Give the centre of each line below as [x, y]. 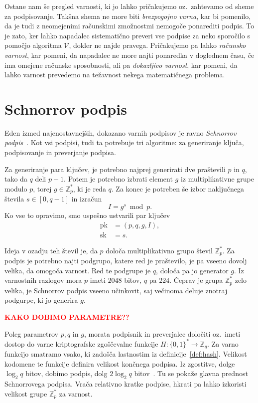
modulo [16, 188]
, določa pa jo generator [192, 270]
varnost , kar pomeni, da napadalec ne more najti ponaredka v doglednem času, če [129, 55]
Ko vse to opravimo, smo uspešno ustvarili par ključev [87, 215]
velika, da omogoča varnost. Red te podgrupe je [78, 270]
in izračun [87, 199]
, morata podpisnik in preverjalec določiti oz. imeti [162, 333]
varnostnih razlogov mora [43, 280]
